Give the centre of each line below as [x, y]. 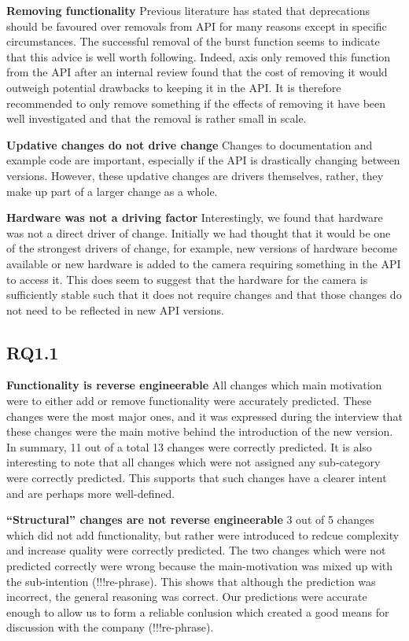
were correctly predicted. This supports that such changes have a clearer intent [197, 478]
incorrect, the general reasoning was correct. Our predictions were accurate [187, 597]
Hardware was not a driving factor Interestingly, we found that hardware [195, 217]
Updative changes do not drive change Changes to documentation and [190, 144]
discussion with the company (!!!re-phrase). [110, 627]
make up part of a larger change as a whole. [112, 191]
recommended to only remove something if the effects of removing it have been [196, 103]
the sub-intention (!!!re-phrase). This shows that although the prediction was [191, 581]
